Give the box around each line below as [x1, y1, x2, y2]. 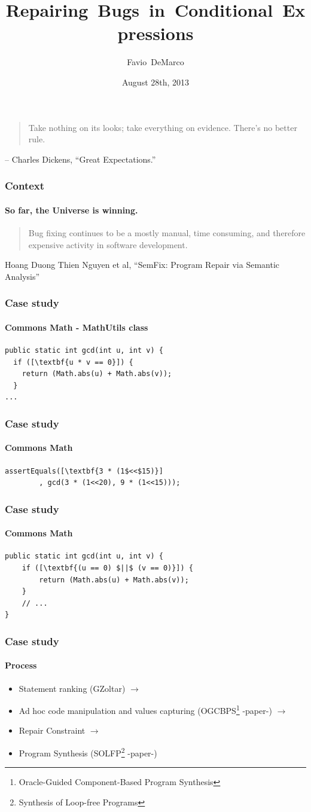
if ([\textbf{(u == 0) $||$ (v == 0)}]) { [22, 563, 193, 572]
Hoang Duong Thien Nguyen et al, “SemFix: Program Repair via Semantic [5, 258, 280, 271]
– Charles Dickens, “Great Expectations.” [5, 152, 156, 165]
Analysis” [5, 270, 40, 282]
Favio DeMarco [127, 56, 184, 68]
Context [5, 178, 45, 193]
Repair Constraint [19, 724, 86, 737]
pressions [117, 21, 194, 45]
